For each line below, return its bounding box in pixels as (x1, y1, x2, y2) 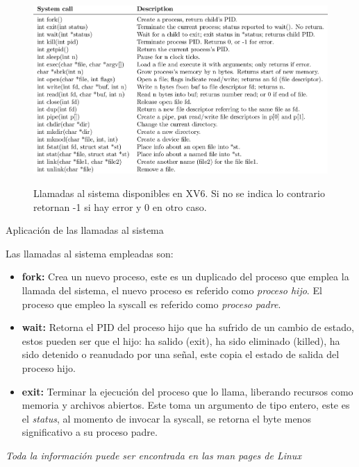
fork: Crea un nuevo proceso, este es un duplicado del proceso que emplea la (22, 269, 349, 284)
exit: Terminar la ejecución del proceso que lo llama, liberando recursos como (22, 384, 353, 398)
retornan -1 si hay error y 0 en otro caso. (33, 199, 207, 214)
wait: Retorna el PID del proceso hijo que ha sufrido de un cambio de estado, (22, 320, 354, 334)
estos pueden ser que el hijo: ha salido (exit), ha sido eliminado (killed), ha (22, 333, 340, 348)
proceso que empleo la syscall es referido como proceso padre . (22, 296, 281, 311)
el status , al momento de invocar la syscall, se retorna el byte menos (22, 411, 311, 425)
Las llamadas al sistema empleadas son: (6, 246, 174, 260)
